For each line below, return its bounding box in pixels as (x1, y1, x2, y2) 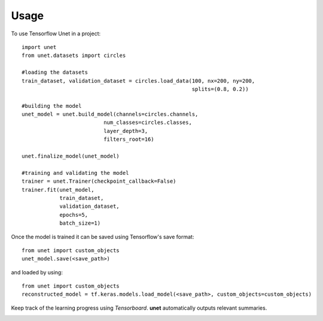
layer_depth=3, (103, 128, 148, 134)
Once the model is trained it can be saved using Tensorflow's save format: (11, 233, 194, 240)
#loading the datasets (22, 69, 89, 76)
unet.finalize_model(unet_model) (22, 153, 120, 160)
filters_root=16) (103, 136, 155, 143)
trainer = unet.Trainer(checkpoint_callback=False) (22, 178, 176, 185)
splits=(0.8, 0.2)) (191, 86, 249, 92)
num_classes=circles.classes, (103, 119, 193, 126)
